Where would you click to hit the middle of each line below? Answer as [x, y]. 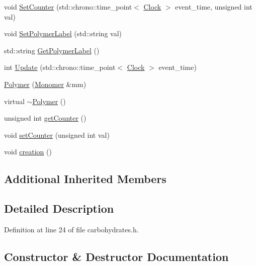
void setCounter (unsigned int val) [57, 135]
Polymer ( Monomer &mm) [45, 84]
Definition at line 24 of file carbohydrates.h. [71, 229]
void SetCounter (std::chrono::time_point [68, 7]
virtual [14, 101]
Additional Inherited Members [85, 179]
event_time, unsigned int [214, 7]
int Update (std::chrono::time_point [60, 67]
